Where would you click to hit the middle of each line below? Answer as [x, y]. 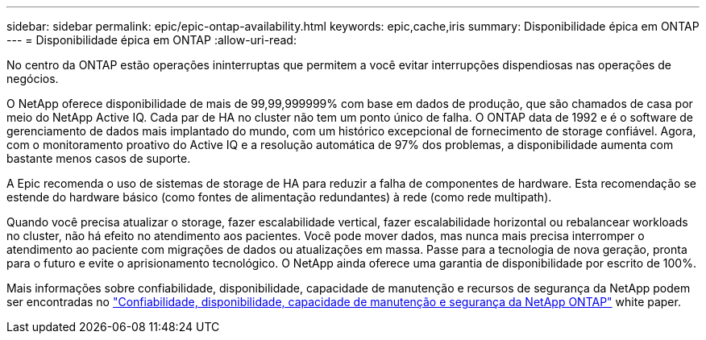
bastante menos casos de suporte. [99, 158]
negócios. [33, 79]
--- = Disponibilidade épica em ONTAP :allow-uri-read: [152, 40]
